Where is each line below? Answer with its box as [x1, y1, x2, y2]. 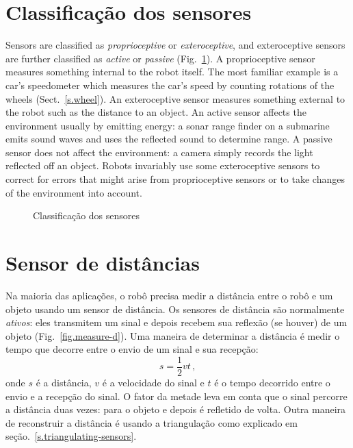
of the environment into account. [5, 185, 142, 199]
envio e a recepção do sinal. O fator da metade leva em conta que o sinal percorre [5, 388, 348, 403]
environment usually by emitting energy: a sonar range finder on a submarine [5, 118, 330, 132]
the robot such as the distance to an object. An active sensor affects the [5, 105, 306, 119]
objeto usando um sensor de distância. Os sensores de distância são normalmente [5, 301, 345, 316]
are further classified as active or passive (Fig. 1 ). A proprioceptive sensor [5, 51, 315, 65]
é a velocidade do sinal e [102, 375, 205, 389]
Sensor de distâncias [5, 249, 200, 277]
